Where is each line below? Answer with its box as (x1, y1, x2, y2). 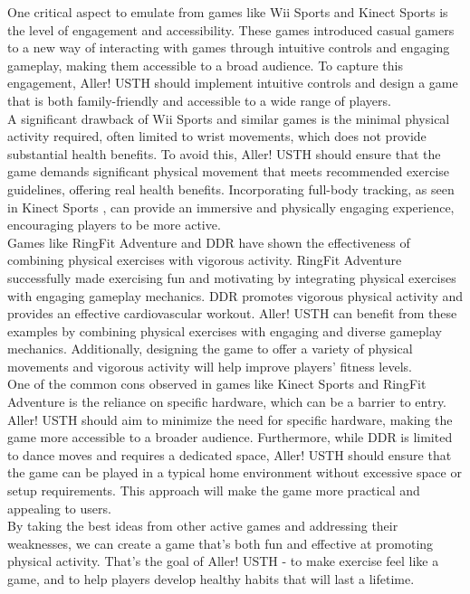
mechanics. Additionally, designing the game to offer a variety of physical (7, 339, 413, 358)
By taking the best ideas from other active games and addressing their (7, 516, 398, 535)
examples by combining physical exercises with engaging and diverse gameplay (7, 321, 442, 340)
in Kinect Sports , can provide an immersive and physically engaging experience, (7, 197, 455, 216)
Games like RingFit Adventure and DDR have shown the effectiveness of (7, 232, 410, 251)
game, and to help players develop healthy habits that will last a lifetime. (7, 570, 415, 588)
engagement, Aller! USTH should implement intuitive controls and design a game (7, 73, 458, 92)
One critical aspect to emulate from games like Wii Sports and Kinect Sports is (7, 3, 448, 21)
